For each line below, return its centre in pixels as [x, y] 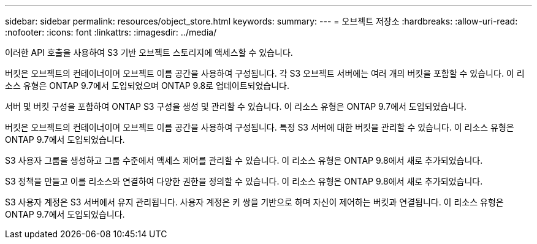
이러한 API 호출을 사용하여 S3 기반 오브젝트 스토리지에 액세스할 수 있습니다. [149, 52]
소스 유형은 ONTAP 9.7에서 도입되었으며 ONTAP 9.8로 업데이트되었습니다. [147, 86]
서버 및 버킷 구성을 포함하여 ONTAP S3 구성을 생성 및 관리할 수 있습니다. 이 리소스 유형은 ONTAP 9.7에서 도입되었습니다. [236, 106]
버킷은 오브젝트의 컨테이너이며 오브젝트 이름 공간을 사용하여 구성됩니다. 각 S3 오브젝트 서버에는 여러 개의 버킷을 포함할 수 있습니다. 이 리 [265, 73]
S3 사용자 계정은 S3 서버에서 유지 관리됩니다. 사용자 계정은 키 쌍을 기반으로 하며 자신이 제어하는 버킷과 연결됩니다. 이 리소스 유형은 [254, 202]
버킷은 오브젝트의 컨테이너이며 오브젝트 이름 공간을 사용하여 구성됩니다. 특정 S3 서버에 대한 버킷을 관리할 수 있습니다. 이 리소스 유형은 [260, 127]
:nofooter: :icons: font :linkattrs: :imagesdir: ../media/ [111, 32]
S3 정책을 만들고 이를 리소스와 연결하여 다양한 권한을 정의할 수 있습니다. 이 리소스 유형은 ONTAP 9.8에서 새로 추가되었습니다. [244, 181]
